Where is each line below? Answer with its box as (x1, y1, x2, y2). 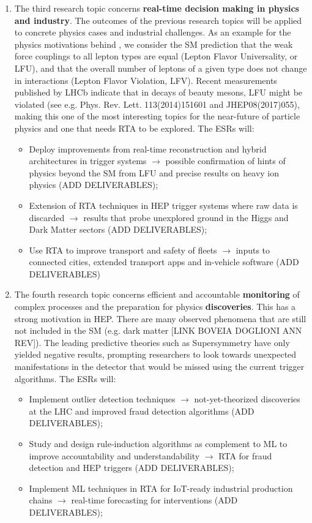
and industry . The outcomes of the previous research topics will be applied (14, 13, 302, 26)
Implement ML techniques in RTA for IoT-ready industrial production (29, 481, 293, 494)
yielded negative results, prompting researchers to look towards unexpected (14, 348, 297, 361)
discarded (29, 211, 65, 224)
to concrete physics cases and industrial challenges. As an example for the (14, 26, 291, 39)
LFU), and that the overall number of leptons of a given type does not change (14, 61, 307, 74)
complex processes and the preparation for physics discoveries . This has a (14, 300, 296, 313)
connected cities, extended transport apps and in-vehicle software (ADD (29, 255, 299, 268)
